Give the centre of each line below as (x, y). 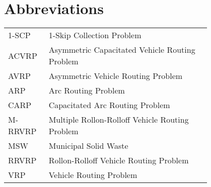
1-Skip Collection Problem (95, 35)
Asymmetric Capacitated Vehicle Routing (122, 50)
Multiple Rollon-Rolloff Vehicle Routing (119, 120)
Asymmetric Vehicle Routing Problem (116, 76)
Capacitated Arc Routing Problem (109, 105)
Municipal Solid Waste (88, 146)
